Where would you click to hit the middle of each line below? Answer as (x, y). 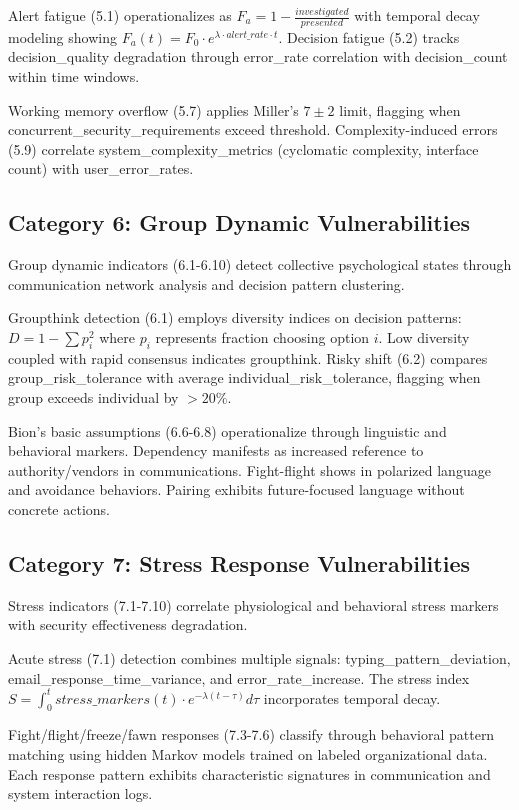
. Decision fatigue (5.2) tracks (369, 36)
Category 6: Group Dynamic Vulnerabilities (239, 222)
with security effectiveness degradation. (128, 624)
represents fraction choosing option (262, 336)
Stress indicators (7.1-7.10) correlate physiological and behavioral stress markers (253, 604)
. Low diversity (424, 336)
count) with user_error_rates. (101, 168)
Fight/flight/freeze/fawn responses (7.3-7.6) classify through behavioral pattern (251, 734)
